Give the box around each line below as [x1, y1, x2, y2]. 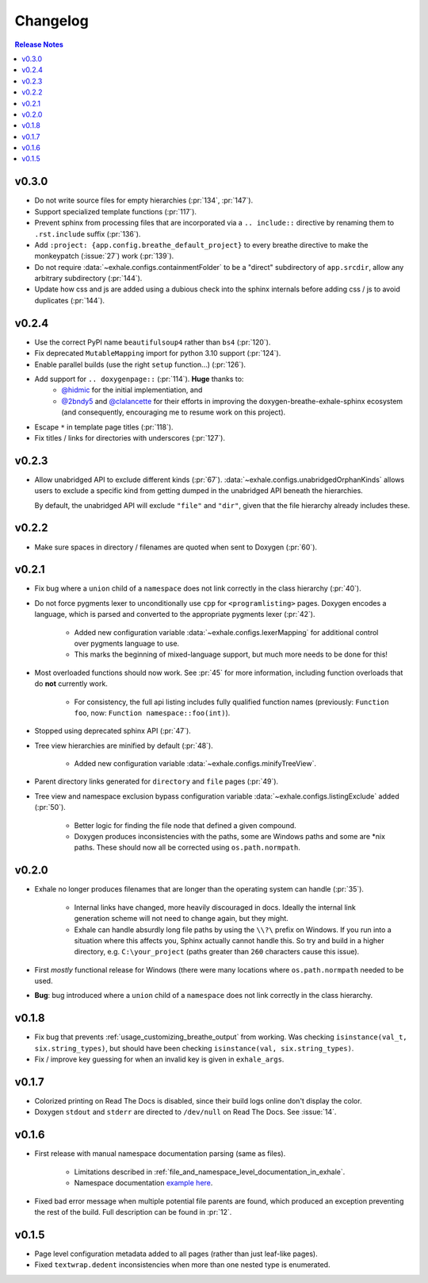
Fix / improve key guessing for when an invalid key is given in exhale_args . [34, 1054, 285, 1064]
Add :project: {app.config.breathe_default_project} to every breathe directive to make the [34, 240, 369, 249]
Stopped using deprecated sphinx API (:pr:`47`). [34, 726, 192, 736]
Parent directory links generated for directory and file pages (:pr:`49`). [34, 776, 279, 786]
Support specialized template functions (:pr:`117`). [34, 206, 197, 216]
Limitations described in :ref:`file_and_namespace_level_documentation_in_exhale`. [74, 1167, 346, 1177]
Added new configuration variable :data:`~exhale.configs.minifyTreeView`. [74, 759, 317, 769]
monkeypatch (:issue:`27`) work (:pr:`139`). [34, 251, 174, 261]
